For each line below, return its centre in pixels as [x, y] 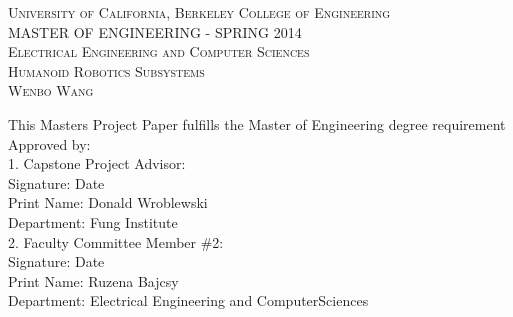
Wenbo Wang [51, 90]
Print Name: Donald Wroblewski [108, 202]
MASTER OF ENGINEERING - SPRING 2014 [155, 31]
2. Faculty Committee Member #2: [116, 241]
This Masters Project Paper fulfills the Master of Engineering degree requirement [257, 123]
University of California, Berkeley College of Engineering [199, 12]
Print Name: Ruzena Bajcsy [93, 280]
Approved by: [49, 143]
